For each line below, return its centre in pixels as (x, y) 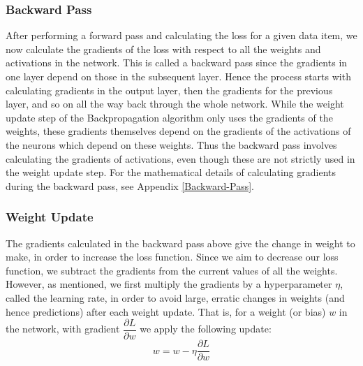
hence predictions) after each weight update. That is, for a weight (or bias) (166, 311)
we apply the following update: (206, 329)
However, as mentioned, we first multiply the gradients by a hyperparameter (169, 284)
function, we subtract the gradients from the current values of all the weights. (172, 270)
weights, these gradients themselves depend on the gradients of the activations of (178, 131)
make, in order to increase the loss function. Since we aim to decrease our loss (172, 257)
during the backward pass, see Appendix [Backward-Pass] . (130, 185)
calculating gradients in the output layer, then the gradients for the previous (169, 90)
